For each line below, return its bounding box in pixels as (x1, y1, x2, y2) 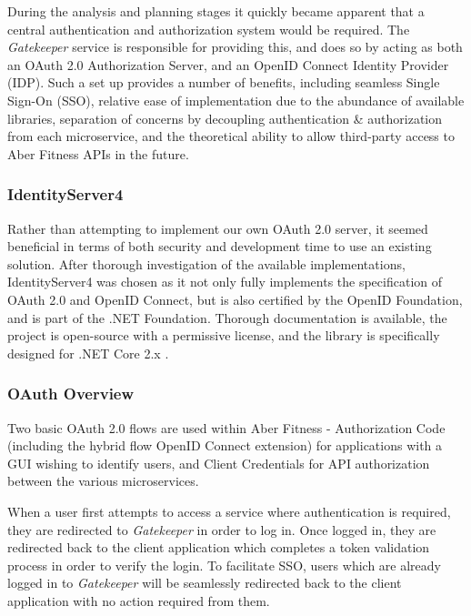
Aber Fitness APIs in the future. (7, 144, 189, 163)
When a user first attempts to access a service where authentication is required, (7, 501, 451, 520)
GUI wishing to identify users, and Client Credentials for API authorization (7, 453, 430, 472)
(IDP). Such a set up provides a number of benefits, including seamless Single (7, 73, 440, 92)
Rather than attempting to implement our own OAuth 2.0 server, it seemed (7, 218, 428, 237)
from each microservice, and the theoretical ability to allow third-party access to (7, 126, 455, 146)
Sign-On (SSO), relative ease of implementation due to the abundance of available (7, 90, 465, 109)
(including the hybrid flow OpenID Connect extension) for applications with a (7, 436, 443, 455)
